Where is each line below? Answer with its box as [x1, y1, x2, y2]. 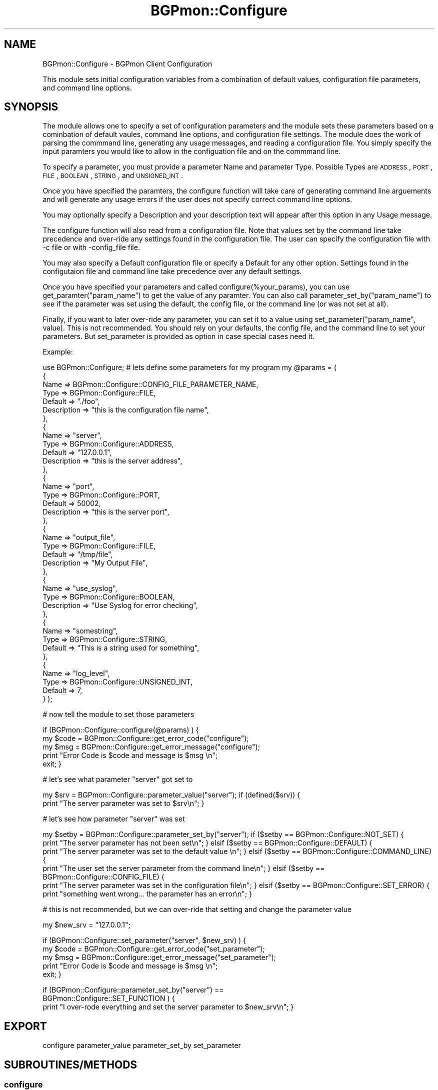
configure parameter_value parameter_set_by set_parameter [42, 1041, 241, 1050]
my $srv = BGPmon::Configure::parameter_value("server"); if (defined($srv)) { [42, 790, 300, 799]
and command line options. [42, 83, 132, 92]
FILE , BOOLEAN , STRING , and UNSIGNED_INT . [42, 171, 183, 180]
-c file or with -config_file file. [42, 243, 140, 252]
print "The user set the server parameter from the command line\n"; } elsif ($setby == [42, 864, 325, 873]
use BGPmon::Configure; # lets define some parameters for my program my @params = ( [42, 363, 336, 372]
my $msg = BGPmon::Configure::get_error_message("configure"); [42, 742, 260, 751]
